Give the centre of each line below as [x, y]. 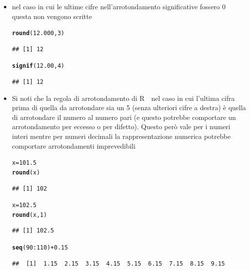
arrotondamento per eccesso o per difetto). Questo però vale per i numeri [121, 126]
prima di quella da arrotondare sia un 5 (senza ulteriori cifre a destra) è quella [129, 107]
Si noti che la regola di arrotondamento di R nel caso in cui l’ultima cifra [123, 98]
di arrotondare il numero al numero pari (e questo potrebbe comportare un [124, 117]
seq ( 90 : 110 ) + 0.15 [40, 248]
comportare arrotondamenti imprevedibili [74, 145]
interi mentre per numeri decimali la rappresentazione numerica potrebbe [121, 136]
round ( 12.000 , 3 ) [38, 33]
